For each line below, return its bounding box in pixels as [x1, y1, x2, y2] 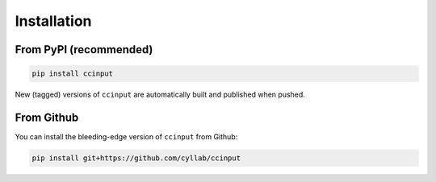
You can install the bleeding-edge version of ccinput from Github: [15, 132, 238, 142]
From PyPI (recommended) [15, 43, 153, 56]
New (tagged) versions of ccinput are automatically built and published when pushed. [15, 89, 306, 100]
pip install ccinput [31, 69, 113, 78]
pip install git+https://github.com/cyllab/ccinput [31, 154, 241, 163]
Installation [15, 12, 92, 30]
